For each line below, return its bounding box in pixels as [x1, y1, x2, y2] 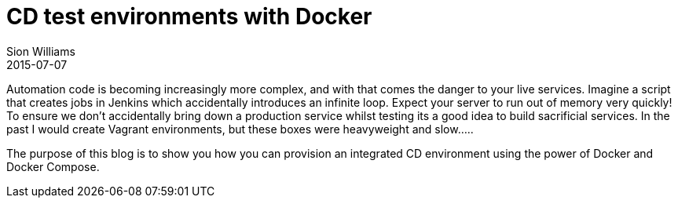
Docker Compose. [6, 159, 100, 173]
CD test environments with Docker [6, 3, 372, 30]
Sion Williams [6, 44, 75, 58]
